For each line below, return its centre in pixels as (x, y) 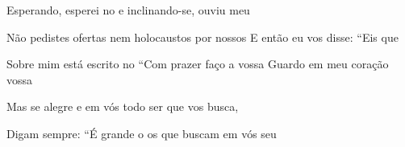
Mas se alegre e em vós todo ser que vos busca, (123, 106)
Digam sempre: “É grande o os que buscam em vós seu (142, 133)
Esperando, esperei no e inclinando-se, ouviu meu (128, 10)
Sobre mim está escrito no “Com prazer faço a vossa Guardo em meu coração (198, 64)
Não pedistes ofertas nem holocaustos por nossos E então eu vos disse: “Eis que (202, 37)
